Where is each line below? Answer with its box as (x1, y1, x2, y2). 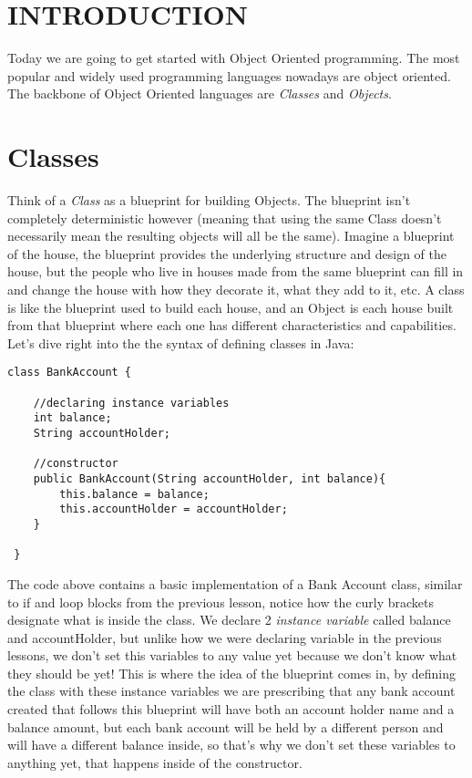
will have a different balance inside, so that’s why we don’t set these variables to (7, 735, 456, 754)
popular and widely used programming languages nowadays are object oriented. (7, 66, 451, 85)
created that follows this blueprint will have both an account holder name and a (7, 700, 455, 719)
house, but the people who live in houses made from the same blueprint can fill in (7, 262, 464, 281)
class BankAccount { (7, 366, 132, 379)
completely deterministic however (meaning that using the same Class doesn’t (7, 208, 442, 227)
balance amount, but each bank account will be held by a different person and (7, 717, 444, 736)
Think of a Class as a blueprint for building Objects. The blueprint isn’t (7, 191, 411, 210)
